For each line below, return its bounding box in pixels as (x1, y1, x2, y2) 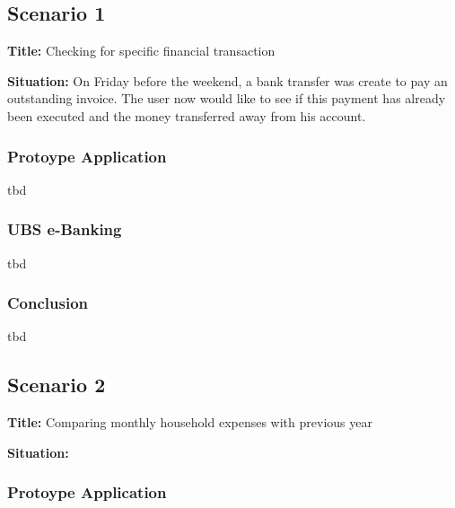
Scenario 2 (7, 371, 106, 399)
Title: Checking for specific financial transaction (7, 41, 276, 60)
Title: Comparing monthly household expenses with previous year (7, 413, 372, 432)
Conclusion (7, 292, 88, 314)
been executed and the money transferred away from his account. (7, 106, 366, 125)
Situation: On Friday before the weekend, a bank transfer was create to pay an (7, 71, 448, 90)
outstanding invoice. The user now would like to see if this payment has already (7, 89, 446, 108)
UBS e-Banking (7, 218, 122, 241)
